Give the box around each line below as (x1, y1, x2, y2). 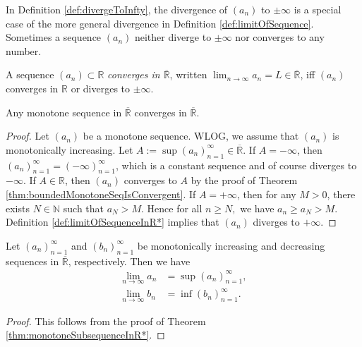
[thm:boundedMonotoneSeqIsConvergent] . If (6, 186, 196, 201)
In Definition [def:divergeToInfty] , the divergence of (6, 2, 228, 16)
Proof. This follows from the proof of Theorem (6, 313, 206, 328)
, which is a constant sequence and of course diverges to (116, 157, 357, 172)
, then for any (237, 186, 296, 201)
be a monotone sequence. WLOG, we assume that (83, 128, 299, 143)
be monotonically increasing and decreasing (137, 238, 325, 252)
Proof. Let (6, 128, 49, 143)
